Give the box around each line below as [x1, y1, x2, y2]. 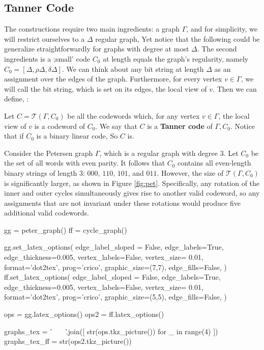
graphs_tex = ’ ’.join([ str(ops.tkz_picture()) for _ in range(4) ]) [4, 326, 218, 336]
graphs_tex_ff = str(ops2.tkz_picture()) [4, 336, 132, 346]
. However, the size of [157, 167, 224, 178]
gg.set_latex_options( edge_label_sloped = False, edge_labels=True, [4, 241, 224, 252]
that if [4, 130, 24, 141]
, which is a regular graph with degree [99, 147, 218, 158]
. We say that [95, 120, 137, 131]
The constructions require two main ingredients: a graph [4, 23, 180, 34]
